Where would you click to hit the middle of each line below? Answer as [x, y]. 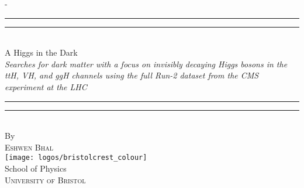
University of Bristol [45, 180]
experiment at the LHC [46, 86]
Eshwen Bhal [29, 147]
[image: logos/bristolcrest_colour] [76, 158]
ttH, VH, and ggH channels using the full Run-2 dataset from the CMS [132, 75]
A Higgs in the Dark [41, 52]
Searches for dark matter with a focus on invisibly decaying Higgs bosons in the [146, 64]
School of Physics [36, 168]
